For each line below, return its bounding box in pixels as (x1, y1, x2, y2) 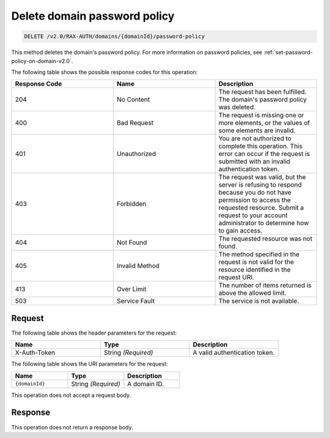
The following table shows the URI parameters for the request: (11, 360, 168, 368)
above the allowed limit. (218, 289, 287, 297)
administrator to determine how (218, 219, 309, 228)
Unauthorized (117, 150, 156, 158)
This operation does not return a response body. (11, 423, 134, 431)
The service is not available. (218, 297, 299, 305)
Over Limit (117, 285, 147, 294)
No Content (117, 95, 150, 104)
